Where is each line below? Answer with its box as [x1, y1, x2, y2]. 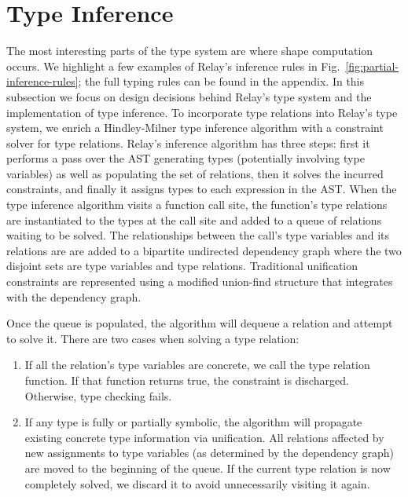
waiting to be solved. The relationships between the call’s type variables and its [6, 227, 390, 243]
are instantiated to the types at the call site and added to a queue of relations [6, 211, 382, 228]
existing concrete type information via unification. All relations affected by [24, 429, 384, 445]
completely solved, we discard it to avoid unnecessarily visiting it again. [24, 475, 370, 492]
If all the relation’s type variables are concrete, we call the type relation [24, 356, 370, 373]
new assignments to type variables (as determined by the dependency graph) [24, 444, 394, 461]
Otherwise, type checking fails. [24, 387, 172, 404]
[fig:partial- [345, 57, 399, 74]
